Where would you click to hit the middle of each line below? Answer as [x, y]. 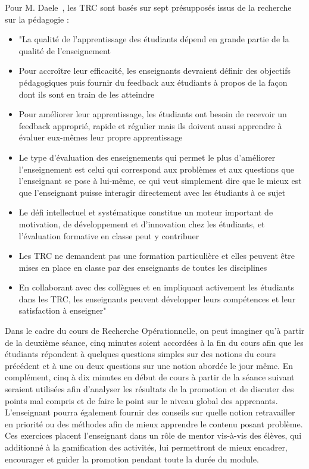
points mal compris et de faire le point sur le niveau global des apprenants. [141, 400]
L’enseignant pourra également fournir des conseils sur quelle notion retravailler [150, 412]
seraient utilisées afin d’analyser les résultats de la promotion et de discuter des [149, 389]
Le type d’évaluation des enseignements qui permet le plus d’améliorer [147, 157]
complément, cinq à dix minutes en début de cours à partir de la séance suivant [150, 377]
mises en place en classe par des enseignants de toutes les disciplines [143, 267]
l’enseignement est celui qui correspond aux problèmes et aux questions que [156, 169]
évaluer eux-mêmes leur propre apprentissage [101, 137]
